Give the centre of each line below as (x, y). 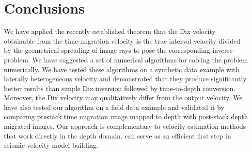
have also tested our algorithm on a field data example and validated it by (114, 107)
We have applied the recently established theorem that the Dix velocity (110, 31)
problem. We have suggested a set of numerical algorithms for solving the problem (126, 59)
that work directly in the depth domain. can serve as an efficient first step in (118, 135)
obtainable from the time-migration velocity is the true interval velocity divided (122, 40)
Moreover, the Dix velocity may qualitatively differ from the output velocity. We (123, 98)
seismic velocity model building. (51, 145)
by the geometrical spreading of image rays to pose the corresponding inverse (118, 50)
